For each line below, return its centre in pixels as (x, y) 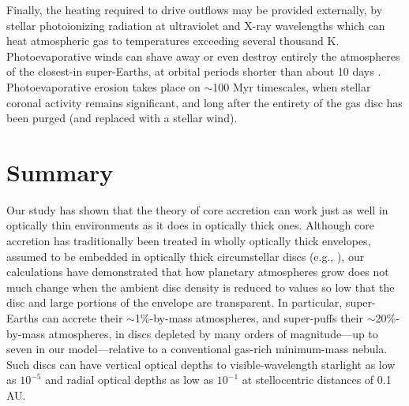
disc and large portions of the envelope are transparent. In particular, (174, 302)
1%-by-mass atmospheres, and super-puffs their (249, 318)
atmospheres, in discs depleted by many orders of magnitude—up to (213, 333)
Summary (60, 171)
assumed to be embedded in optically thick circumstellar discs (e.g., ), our (186, 256)
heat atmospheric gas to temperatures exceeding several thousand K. (173, 41)
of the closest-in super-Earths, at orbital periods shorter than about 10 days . (194, 71)
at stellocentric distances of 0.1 (317, 380)
